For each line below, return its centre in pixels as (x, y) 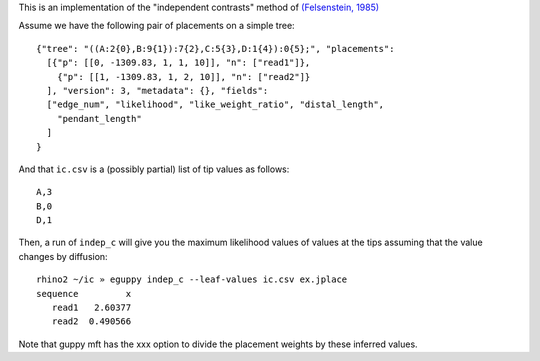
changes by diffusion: (63, 256)
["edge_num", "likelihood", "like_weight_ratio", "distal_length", (215, 104)
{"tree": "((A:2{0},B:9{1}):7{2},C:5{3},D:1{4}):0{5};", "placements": (215, 48)
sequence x (84, 293)
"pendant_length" (99, 118)
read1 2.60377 (91, 308)
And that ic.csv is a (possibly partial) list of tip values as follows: (154, 169)
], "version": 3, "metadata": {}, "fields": (157, 90)
